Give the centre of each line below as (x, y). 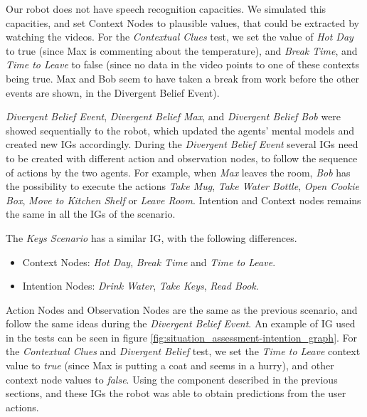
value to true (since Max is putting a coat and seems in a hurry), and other (170, 365)
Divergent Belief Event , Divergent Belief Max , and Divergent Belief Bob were (174, 116)
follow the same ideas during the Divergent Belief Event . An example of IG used (181, 323)
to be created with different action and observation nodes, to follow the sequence (182, 158)
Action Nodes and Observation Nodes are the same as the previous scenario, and (182, 309)
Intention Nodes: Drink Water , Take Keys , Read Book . (140, 286)
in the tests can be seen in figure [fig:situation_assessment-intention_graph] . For (182, 337)
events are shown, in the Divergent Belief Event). (113, 92)
